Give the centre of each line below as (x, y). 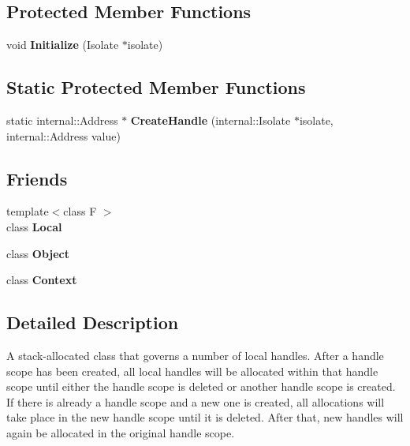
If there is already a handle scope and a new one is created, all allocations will (196, 401)
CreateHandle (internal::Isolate (211, 120)
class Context (42, 280)
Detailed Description (93, 322)
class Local (34, 226)
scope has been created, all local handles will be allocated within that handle (192, 371)
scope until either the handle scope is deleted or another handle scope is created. (201, 386)
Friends (37, 178)
